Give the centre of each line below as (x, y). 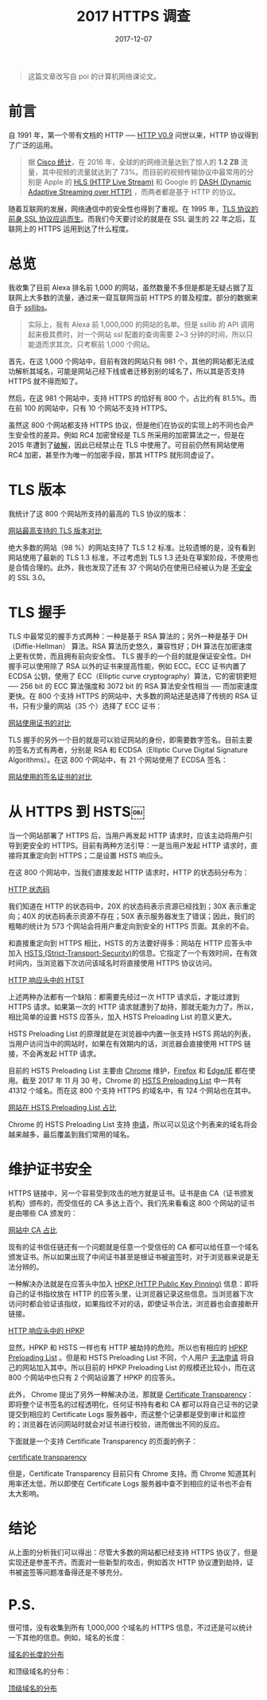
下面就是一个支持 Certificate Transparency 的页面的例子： (103, 1441)
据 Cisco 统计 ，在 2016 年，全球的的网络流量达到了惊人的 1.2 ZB (133, 162)
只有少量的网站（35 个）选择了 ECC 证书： (92, 705)
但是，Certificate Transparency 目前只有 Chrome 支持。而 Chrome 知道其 (129, 1473)
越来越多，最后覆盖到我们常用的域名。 (71, 1134)
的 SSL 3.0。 (29, 577)
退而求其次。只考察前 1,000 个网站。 (95, 344)
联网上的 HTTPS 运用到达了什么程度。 (71, 229)
